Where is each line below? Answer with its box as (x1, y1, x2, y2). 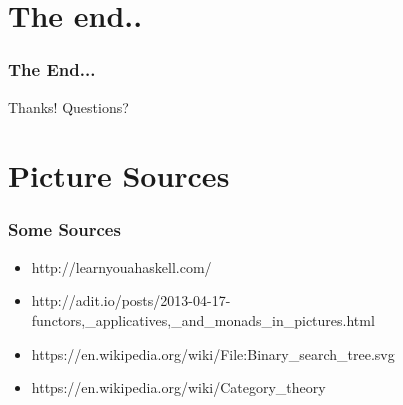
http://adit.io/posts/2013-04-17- (31, 290, 231, 311)
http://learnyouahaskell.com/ (31, 256, 212, 277)
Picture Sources (8, 155, 230, 196)
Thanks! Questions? (8, 96, 129, 117)
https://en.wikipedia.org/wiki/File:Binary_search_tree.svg (31, 343, 395, 364)
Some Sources (8, 217, 121, 242)
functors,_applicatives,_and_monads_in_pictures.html (31, 309, 375, 330)
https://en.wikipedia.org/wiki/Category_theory (31, 377, 326, 398)
